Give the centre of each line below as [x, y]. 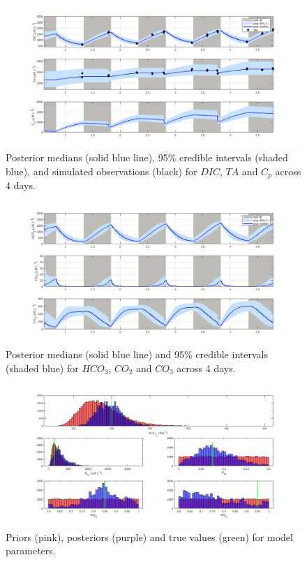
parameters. [31, 550]
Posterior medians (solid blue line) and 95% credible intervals [137, 354]
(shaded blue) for [42, 368]
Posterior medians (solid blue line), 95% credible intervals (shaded [147, 157]
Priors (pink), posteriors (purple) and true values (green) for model [149, 537]
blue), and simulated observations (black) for [102, 171]
